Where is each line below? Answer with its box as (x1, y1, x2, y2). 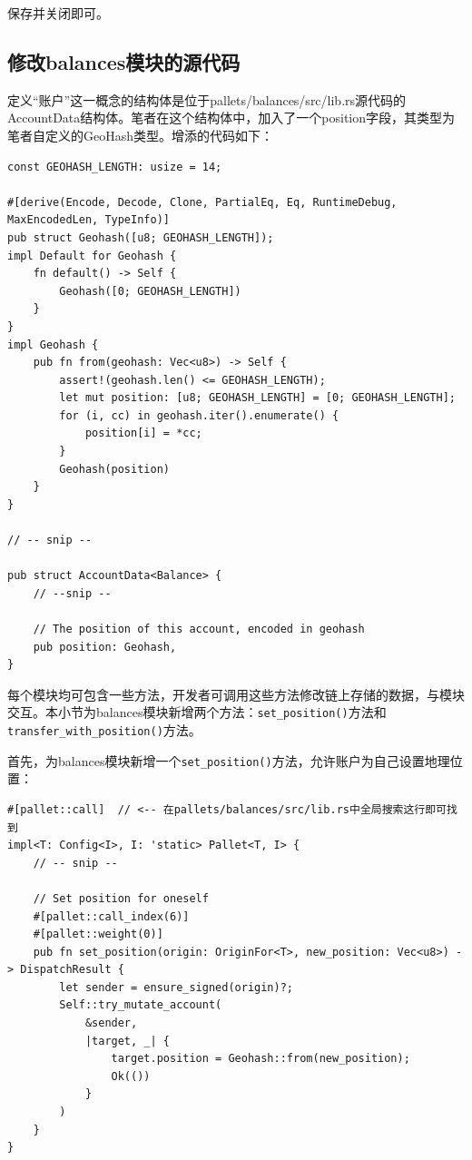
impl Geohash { (7, 338, 99, 351)
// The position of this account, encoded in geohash (33, 623, 365, 636)
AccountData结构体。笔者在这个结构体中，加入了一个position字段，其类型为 (7, 108, 456, 127)
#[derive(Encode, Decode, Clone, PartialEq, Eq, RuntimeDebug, (7, 195, 398, 209)
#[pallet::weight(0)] (33, 928, 163, 941)
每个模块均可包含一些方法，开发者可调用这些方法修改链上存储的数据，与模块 (7, 684, 465, 703)
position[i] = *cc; (84, 427, 202, 440)
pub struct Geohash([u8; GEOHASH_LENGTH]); (7, 231, 274, 244)
